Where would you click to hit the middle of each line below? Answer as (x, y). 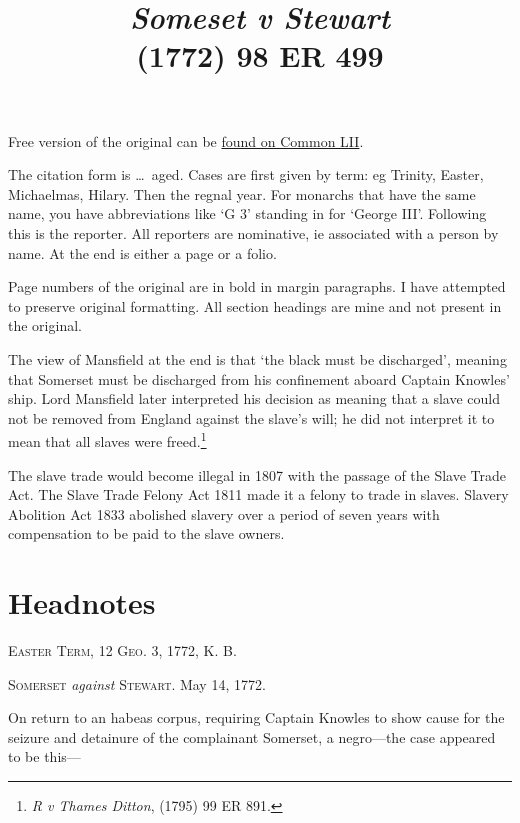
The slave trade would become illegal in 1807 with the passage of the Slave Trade (257, 474)
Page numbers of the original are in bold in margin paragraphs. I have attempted (257, 286)
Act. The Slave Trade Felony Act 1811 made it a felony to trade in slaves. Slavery (258, 494)
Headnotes (82, 602)
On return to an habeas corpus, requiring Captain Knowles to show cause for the (256, 717)
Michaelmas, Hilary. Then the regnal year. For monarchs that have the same (242, 193)
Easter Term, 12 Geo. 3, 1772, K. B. (122, 650)
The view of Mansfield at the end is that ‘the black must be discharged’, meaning (257, 358)
